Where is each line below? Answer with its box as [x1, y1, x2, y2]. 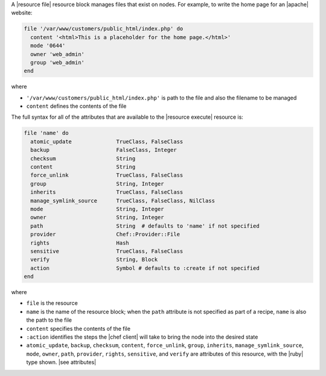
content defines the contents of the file [26, 102, 127, 110]
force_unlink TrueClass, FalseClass [30, 172, 184, 179]
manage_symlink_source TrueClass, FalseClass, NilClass [30, 197, 216, 204]
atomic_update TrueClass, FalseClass [30, 138, 184, 145]
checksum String [30, 155, 136, 162]
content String [30, 163, 136, 171]
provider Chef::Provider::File [30, 231, 181, 238]
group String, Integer [30, 180, 164, 187]
